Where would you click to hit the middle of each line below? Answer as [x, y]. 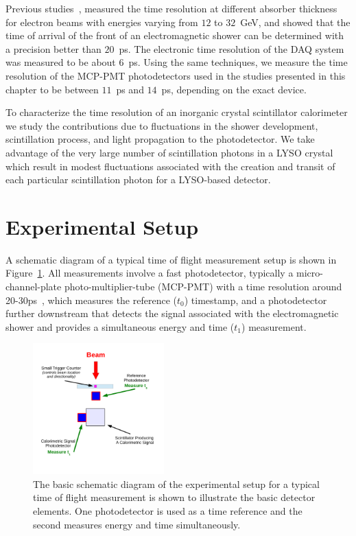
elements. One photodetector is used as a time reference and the [168, 510]
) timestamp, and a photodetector [256, 300]
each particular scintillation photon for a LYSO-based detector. [138, 179]
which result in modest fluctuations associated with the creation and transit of [170, 166]
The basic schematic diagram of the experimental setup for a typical [176, 483]
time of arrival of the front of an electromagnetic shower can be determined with [175, 35]
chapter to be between [52, 89]
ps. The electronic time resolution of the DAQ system [232, 48]
